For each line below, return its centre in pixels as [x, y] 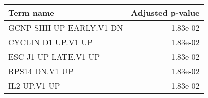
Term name [31, 12]
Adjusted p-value [165, 12]
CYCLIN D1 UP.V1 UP [51, 42]
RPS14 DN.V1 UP [41, 71]
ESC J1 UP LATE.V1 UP [54, 57]
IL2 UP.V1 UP [34, 86]
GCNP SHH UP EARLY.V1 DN [66, 27]
